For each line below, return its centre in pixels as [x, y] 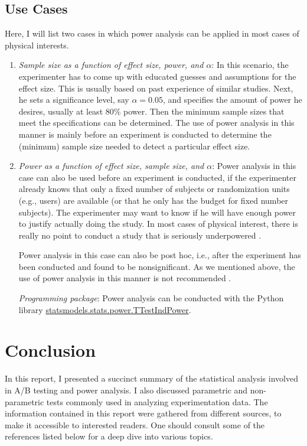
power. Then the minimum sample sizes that [204, 111]
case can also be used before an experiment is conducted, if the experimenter [157, 177]
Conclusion [50, 350]
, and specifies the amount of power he [232, 100]
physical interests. [37, 45]
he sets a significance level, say [74, 100]
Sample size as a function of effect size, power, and [111, 65]
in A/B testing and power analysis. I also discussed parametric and [126, 390]
